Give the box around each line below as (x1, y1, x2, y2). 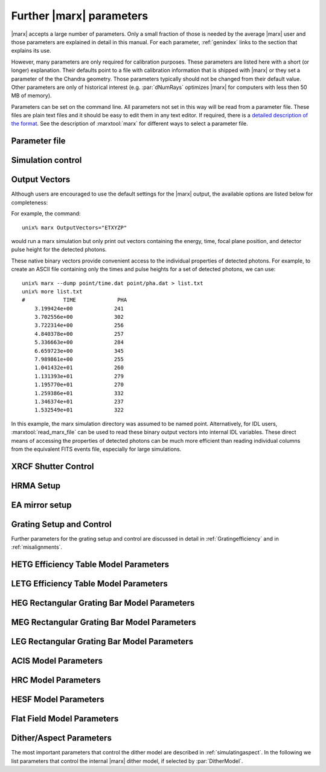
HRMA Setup (11, 480, 60, 491)
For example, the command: (11, 210, 81, 217)
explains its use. (11, 47, 51, 54)
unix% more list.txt (22, 288, 83, 295)
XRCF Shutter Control (11, 461, 94, 471)
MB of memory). (11, 92, 52, 99)
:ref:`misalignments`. (11, 543, 63, 551)
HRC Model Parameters (11, 675, 101, 685)
